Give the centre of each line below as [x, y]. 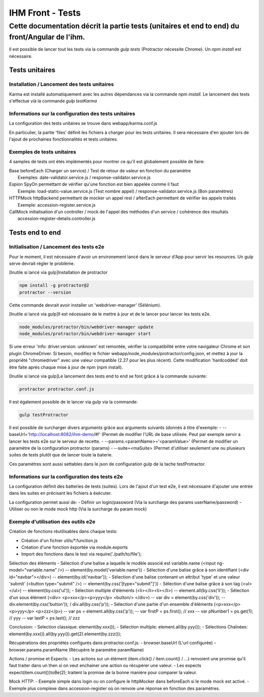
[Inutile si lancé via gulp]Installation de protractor [58, 272]
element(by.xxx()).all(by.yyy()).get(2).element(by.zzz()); [65, 634]
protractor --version [45, 292]
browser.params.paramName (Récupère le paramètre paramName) [77, 649]
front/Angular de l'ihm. [47, 37]
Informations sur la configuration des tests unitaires [72, 114]
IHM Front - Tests [45, 13]
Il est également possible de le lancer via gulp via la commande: [73, 402]
